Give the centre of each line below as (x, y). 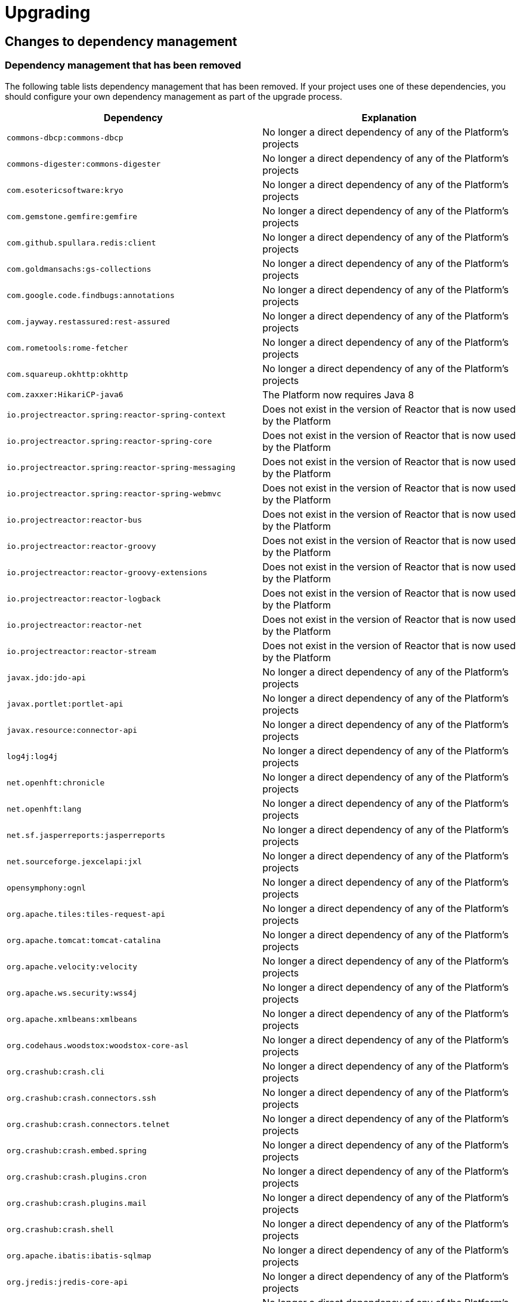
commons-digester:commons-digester (84, 164)
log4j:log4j (32, 757)
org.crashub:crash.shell (61, 1230)
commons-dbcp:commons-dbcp (65, 138)
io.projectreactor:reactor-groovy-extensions (107, 573)
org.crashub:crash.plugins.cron (77, 1177)
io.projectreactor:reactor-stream (81, 652)
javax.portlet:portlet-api (65, 704)
